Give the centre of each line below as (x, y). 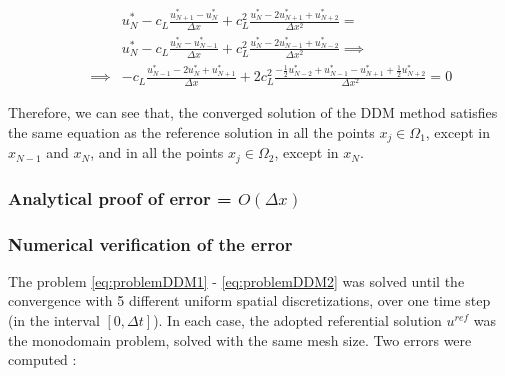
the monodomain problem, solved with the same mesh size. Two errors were (240, 339)
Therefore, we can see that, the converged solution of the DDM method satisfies (253, 112)
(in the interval (54, 320)
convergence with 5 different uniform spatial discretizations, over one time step (249, 300)
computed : (42, 359)
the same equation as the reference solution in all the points (191, 131)
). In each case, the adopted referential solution (297, 320)
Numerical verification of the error (150, 243)
